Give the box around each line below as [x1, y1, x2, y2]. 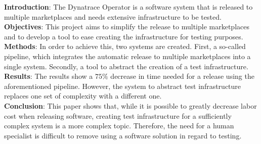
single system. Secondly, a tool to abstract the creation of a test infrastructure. [4, 61, 248, 71]
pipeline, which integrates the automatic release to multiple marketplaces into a [4, 51, 251, 61]
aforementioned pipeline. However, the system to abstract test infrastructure [4, 80, 241, 91]
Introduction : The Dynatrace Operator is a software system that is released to [4, 2, 253, 12]
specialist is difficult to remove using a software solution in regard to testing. [4, 130, 242, 140]
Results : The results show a [4, 71, 93, 81]
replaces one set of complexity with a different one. [4, 90, 162, 101]
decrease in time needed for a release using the [110, 71, 254, 81]
